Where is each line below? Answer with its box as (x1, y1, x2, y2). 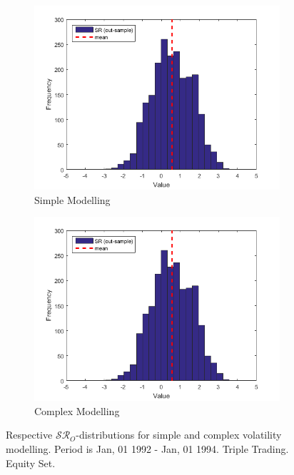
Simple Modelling (34, 192, 111, 207)
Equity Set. (6, 455, 56, 470)
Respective (6, 427, 53, 442)
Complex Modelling (34, 403, 120, 418)
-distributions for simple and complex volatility (76, 427, 282, 442)
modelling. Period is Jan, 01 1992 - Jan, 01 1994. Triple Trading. (6, 441, 289, 456)
